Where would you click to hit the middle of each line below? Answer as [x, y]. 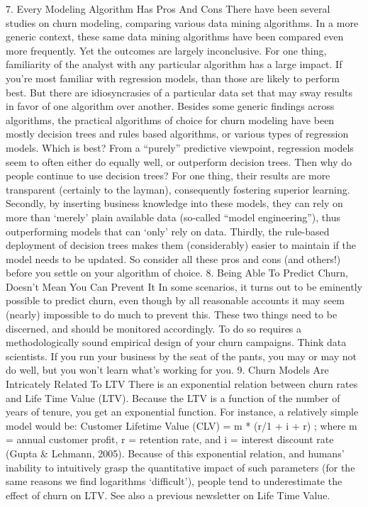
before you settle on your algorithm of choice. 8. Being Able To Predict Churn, [177, 273]
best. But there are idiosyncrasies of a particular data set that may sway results [179, 92]
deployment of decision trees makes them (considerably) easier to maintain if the [181, 245]
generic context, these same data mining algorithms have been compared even [175, 37]
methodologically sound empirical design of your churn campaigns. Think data [176, 342]
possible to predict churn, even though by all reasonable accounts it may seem [175, 300]
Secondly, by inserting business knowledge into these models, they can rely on [174, 203]
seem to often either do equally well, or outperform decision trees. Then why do [179, 161]
